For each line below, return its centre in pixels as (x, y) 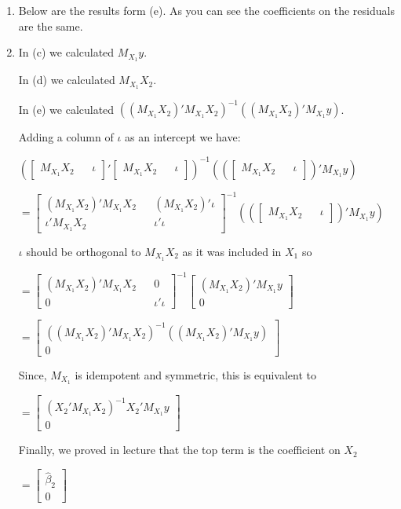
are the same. (51, 26)
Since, (33, 374)
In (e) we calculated (66, 109)
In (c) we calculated (66, 52)
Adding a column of (66, 137)
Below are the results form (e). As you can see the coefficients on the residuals (206, 10)
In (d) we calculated (67, 80)
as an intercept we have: (183, 137)
